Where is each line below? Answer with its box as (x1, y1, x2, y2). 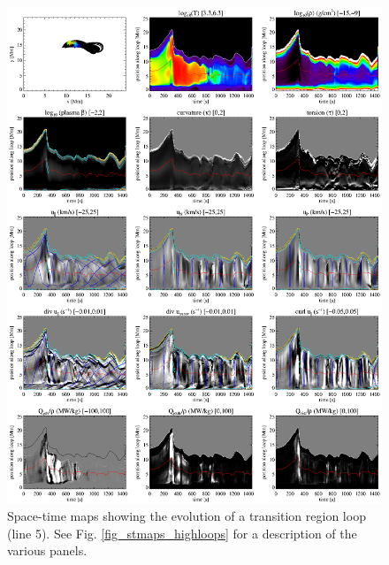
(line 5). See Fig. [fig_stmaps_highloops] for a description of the (7, 523, 357, 542)
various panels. (7, 541, 88, 560)
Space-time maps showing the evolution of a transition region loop (7, 507, 366, 525)
